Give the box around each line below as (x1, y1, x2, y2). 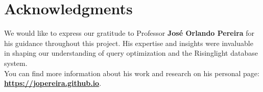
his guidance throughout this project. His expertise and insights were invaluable (4, 37, 253, 48)
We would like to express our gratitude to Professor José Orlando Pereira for (4, 28, 255, 38)
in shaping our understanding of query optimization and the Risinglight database (4, 48, 258, 58)
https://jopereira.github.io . (4, 78, 102, 88)
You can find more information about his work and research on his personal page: (4, 67, 259, 78)
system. (4, 57, 28, 68)
